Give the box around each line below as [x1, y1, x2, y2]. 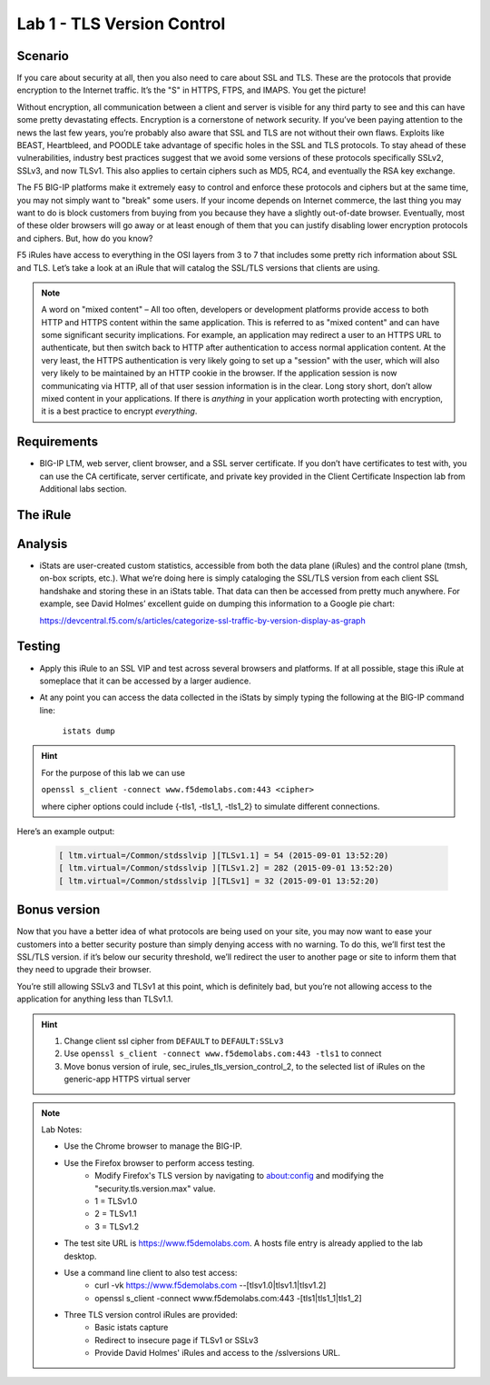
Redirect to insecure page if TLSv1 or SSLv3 [94, 1334, 259, 1345]
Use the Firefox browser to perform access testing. [64, 1157, 255, 1168]
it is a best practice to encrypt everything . [41, 405, 198, 417]
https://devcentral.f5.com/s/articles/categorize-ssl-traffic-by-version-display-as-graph [39, 614, 367, 626]
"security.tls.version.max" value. [94, 1182, 216, 1194]
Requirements [16, 434, 99, 450]
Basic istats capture [94, 1322, 169, 1333]
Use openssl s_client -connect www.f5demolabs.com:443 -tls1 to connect [64, 1048, 382, 1059]
